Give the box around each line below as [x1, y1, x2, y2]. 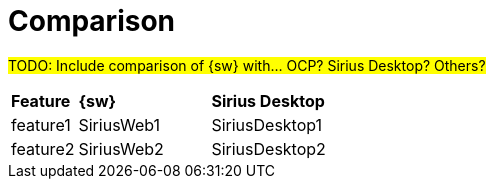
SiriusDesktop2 [211, 138, 326, 159]
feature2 [11, 138, 75, 159]
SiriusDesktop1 [211, 114, 323, 135]
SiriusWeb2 [78, 138, 164, 159]
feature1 [11, 114, 71, 135]
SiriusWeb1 [78, 114, 161, 135]
